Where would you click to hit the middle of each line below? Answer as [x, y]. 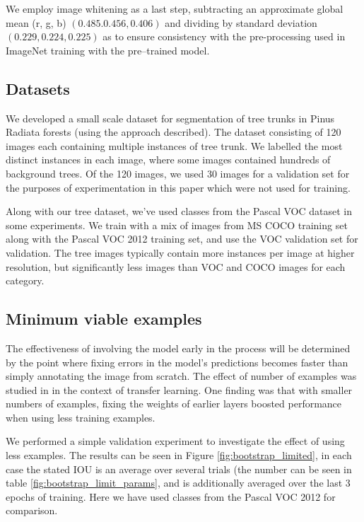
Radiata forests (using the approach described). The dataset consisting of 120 [174, 132]
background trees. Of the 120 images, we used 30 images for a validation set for [178, 173]
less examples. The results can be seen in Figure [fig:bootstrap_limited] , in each [179, 455]
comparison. [32, 510]
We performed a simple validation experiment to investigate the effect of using [175, 441]
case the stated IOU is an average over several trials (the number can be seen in [179, 469]
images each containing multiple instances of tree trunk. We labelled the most [174, 145]
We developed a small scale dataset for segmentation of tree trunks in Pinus [170, 118]
